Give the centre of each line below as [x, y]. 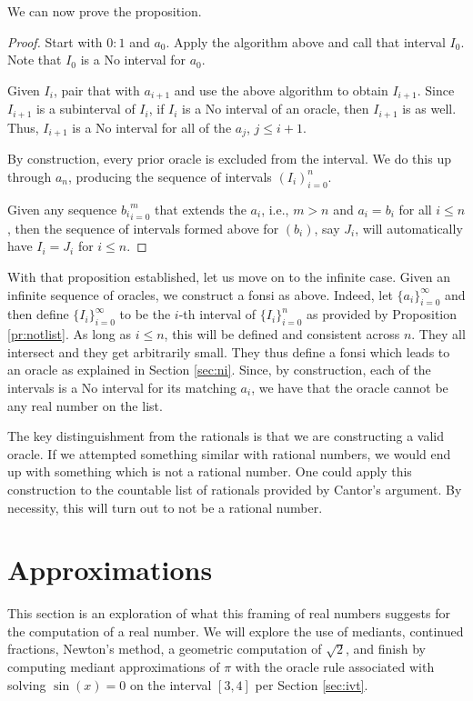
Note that [35, 60]
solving [27, 684]
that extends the [201, 209]
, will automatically [409, 228]
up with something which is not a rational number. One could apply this [210, 471]
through [30, 176]
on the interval [171, 684]
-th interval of [217, 314]
